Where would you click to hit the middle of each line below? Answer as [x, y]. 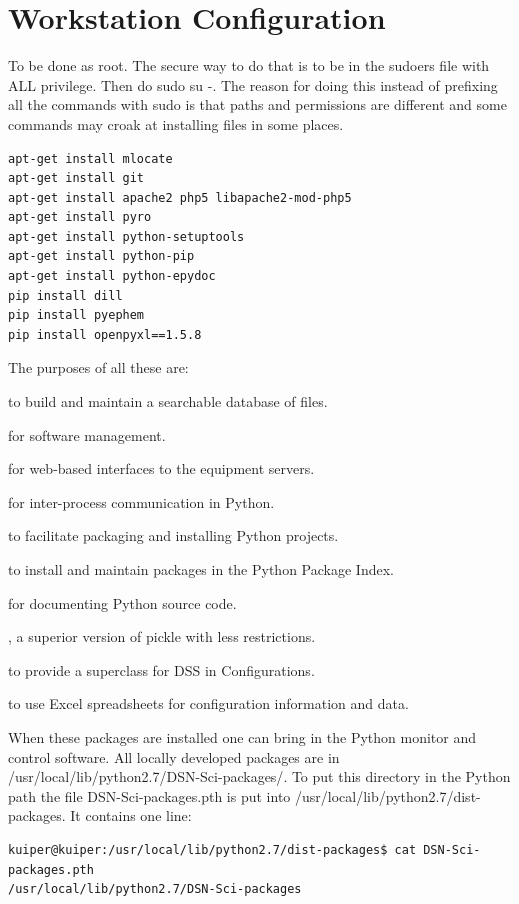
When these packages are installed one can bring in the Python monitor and [242, 736]
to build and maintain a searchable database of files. [168, 401]
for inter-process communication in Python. [141, 501]
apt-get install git [76, 178]
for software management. [87, 434]
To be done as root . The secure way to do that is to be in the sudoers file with [249, 65]
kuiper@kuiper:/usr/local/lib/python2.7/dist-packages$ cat [212, 849]
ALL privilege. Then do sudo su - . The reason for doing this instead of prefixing [253, 84]
